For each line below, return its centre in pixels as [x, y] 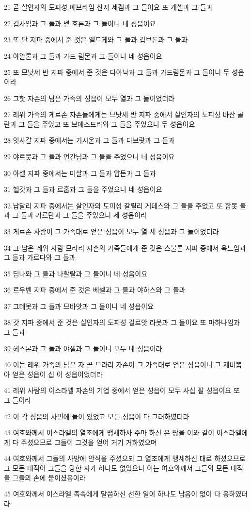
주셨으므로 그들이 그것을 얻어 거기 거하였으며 [89, 442]
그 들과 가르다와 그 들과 [40, 257]
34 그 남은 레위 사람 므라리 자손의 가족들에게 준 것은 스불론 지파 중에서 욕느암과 [125, 247]
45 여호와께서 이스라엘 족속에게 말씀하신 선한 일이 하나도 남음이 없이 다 [112, 494]
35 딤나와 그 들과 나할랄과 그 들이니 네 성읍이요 [76, 273]
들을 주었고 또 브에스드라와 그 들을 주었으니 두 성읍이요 [111, 124]
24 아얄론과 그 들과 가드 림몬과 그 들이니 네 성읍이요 [83, 56]
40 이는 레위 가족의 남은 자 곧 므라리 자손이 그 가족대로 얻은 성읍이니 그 [113, 365]
